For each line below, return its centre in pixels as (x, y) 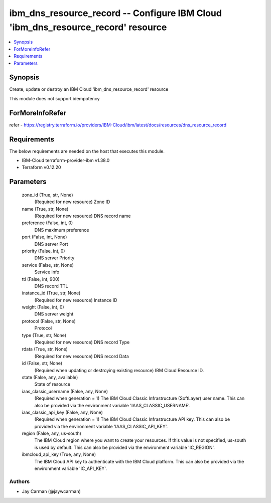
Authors (20, 481)
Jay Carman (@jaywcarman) (51, 491)
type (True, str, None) (44, 335)
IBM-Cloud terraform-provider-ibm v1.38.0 (66, 160)
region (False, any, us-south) (51, 433)
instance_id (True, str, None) (51, 293)
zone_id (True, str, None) (47, 195)
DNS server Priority (54, 258)
